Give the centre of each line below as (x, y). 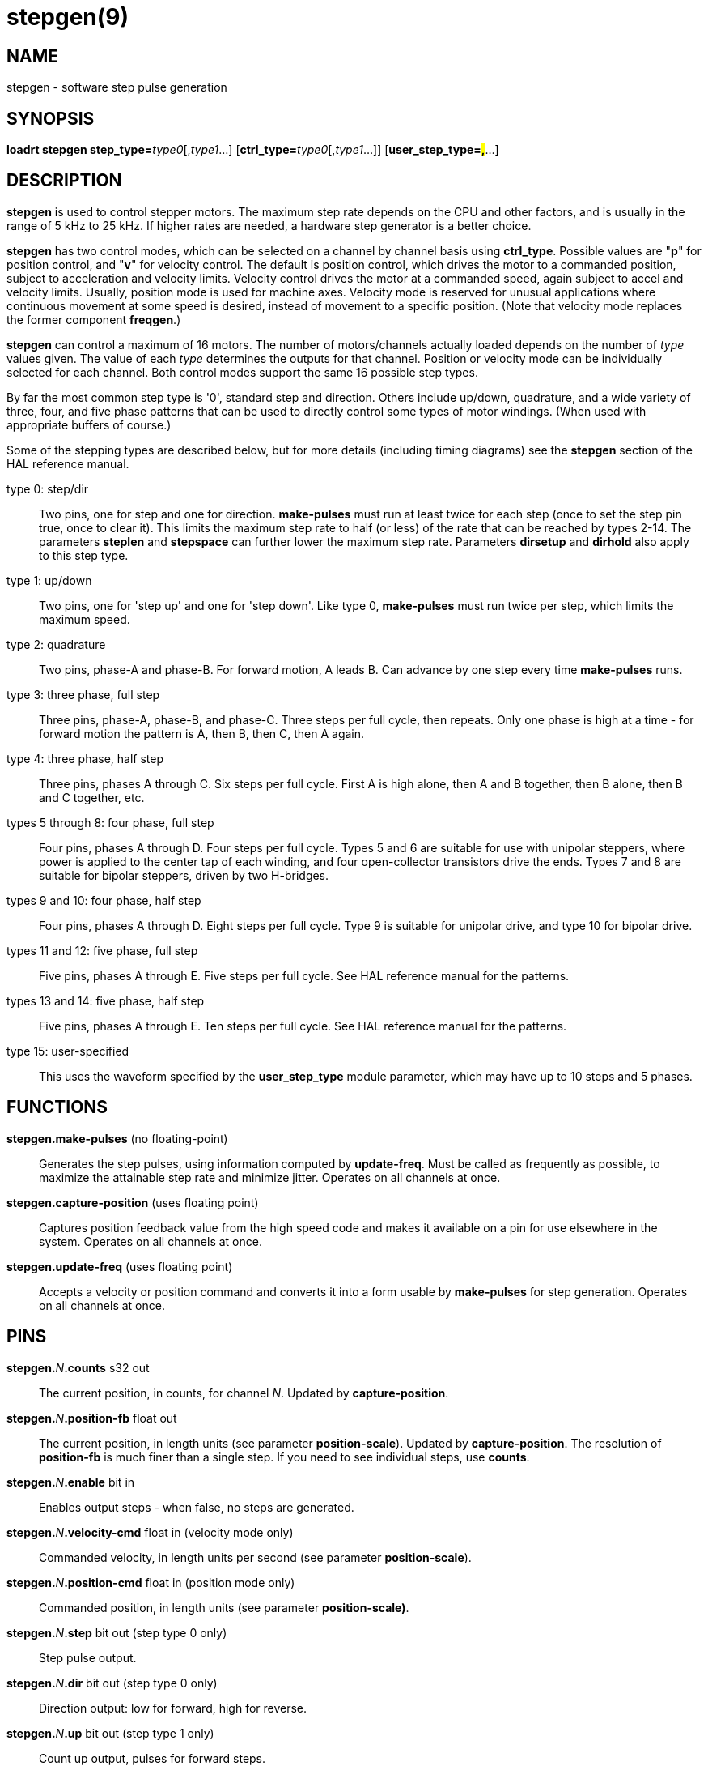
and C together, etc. (92, 797)
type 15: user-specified (68, 1051)
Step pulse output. (88, 1657)
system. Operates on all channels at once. (151, 1241)
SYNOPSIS (51, 118)
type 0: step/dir (48, 488)
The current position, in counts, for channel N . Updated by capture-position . (244, 1393)
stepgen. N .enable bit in (71, 1482)
